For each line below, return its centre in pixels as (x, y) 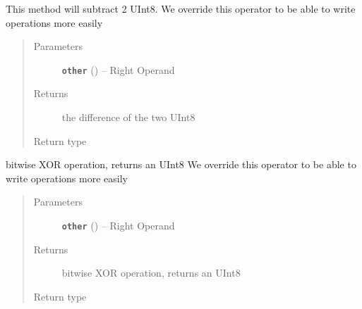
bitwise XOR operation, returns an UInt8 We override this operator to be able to (181, 164)
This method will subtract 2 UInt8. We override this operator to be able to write (181, 8)
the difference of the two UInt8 (128, 117)
